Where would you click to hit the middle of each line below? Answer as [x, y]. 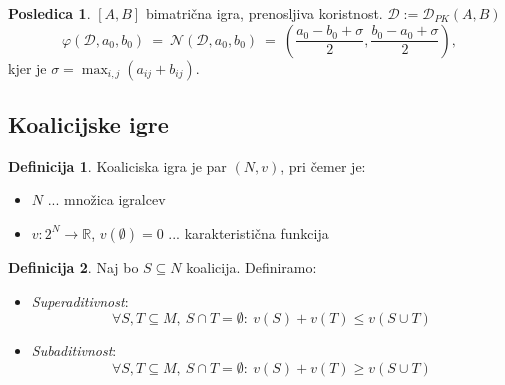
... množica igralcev [106, 199]
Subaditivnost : [74, 350]
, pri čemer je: [323, 165]
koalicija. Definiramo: [251, 266]
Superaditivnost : [80, 300]
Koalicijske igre [88, 123]
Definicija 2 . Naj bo [73, 266]
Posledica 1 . [49, 13]
